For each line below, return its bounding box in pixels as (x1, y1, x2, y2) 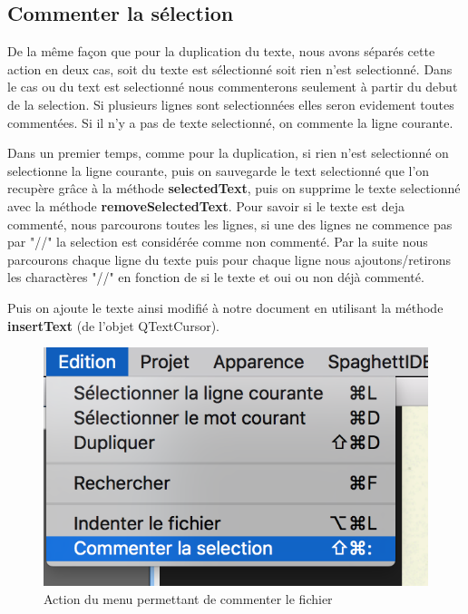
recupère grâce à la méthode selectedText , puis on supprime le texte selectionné (7, 179, 461, 198)
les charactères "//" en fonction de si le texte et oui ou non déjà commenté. (7, 268, 424, 287)
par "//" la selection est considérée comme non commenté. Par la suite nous (7, 232, 428, 251)
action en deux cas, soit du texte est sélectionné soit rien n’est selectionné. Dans (7, 59, 453, 78)
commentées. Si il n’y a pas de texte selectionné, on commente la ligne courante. (7, 112, 453, 132)
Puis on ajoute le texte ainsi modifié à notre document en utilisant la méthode (7, 297, 444, 317)
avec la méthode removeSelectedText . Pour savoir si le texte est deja (7, 196, 405, 215)
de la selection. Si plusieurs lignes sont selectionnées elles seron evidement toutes (7, 94, 454, 113)
